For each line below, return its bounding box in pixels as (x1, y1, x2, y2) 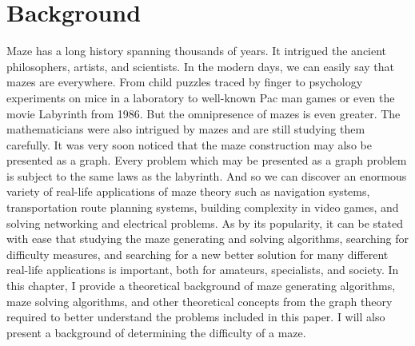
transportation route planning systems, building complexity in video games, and (6, 199, 399, 216)
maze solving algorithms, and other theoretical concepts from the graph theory (6, 292, 393, 309)
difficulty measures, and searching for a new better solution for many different (6, 245, 389, 262)
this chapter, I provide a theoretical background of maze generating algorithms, (6, 277, 396, 294)
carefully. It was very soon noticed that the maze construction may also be (6, 136, 372, 153)
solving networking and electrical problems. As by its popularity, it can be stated (6, 214, 404, 231)
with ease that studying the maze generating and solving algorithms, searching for (6, 230, 409, 247)
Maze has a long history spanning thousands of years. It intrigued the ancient (6, 42, 387, 59)
